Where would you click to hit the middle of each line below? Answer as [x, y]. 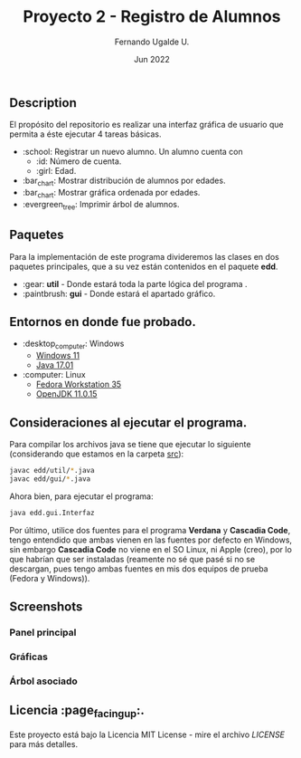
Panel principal [43, 632]
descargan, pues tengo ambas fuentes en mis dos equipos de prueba [139, 569]
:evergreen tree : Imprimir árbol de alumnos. [101, 205]
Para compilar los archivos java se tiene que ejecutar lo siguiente [130, 444]
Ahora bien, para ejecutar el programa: [81, 496]
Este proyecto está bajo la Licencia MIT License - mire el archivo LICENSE [147, 734]
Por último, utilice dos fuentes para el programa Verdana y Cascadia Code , [150, 530]
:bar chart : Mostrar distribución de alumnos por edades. [124, 182]
